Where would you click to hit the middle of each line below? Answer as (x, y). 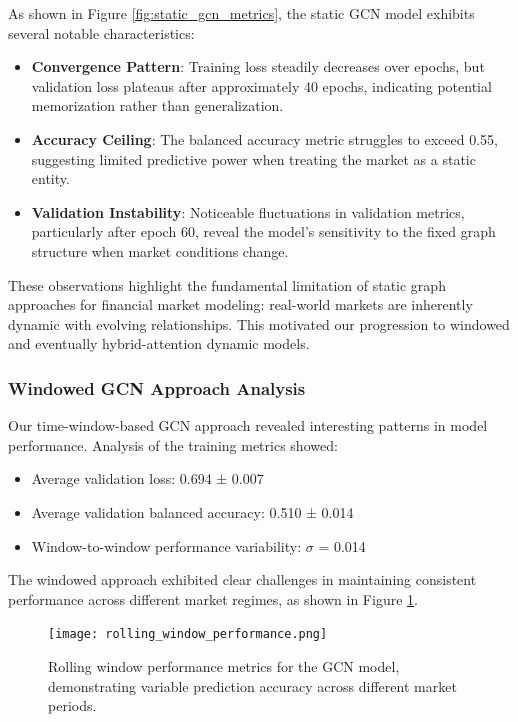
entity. (50, 178)
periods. (72, 705)
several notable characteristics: (101, 32)
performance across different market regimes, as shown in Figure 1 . (213, 598)
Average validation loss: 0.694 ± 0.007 (147, 478)
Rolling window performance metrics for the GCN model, (224, 665)
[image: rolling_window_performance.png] (188, 634)
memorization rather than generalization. (157, 105)
